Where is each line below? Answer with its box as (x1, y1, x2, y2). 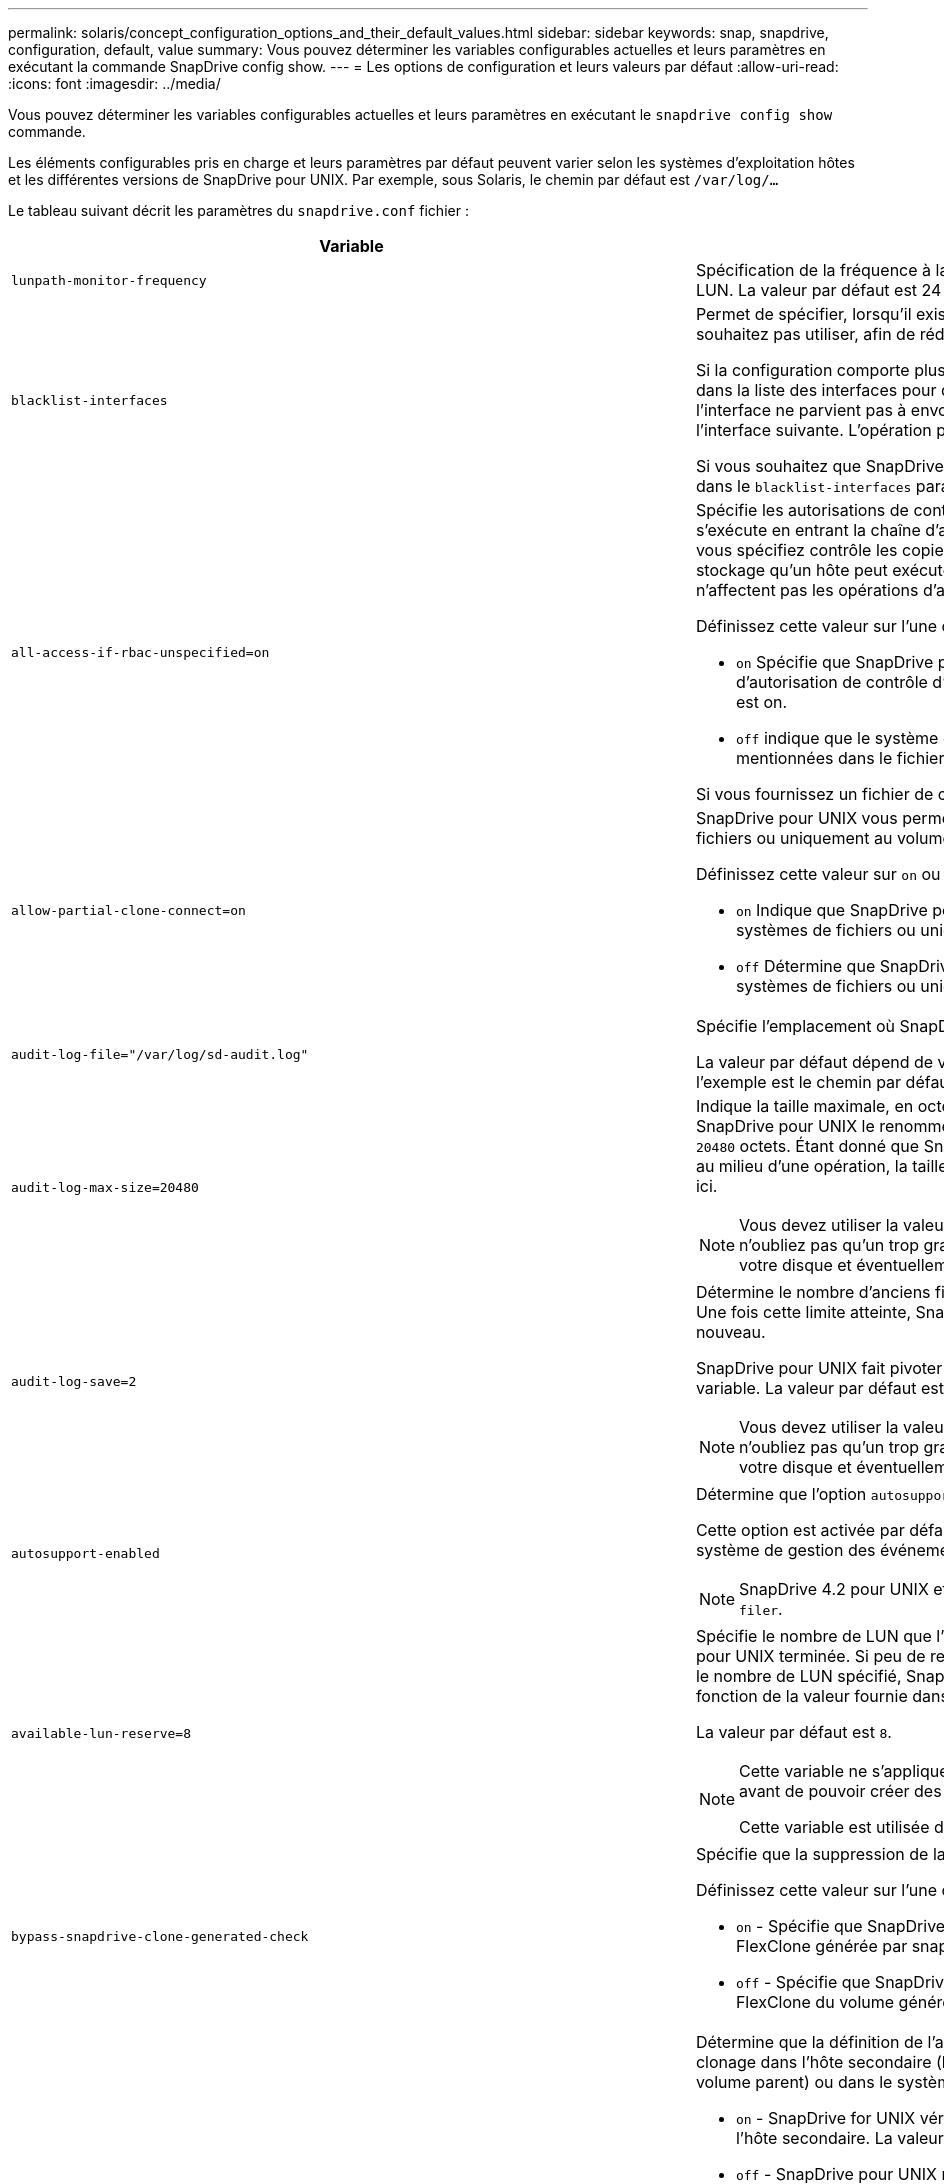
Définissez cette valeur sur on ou (695, 864, 941, 884)
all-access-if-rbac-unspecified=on (11, 644, 270, 660)
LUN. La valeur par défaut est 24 (695, 280, 942, 300)
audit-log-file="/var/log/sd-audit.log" (11, 1046, 309, 1062)
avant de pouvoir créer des (738, 1781, 942, 1801)
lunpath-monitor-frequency (11, 272, 207, 288)
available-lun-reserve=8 (11, 1725, 192, 1741)
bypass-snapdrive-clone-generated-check (11, 1928, 309, 1944)
